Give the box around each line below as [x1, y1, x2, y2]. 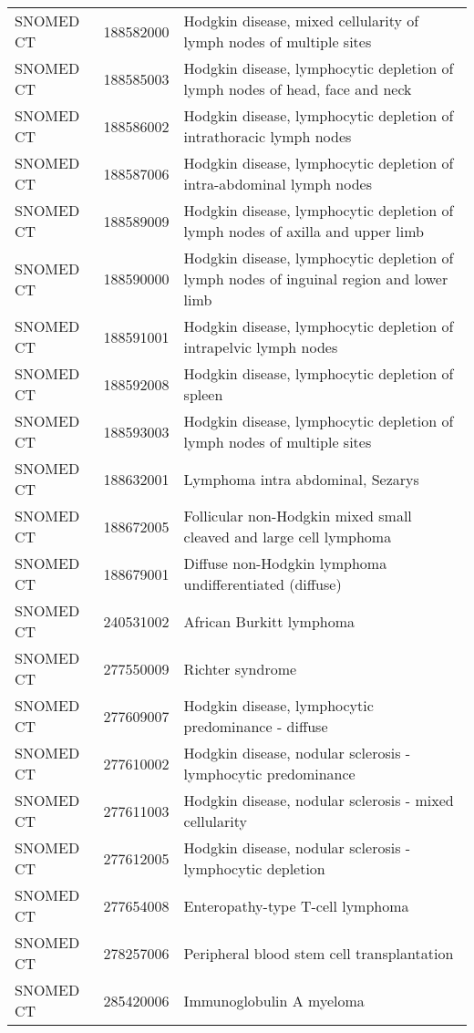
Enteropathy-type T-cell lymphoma [183, 894, 409, 916]
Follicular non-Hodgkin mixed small [183, 505, 412, 526]
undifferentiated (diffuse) [183, 573, 342, 594]
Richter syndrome [183, 657, 297, 679]
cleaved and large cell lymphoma [183, 526, 392, 547]
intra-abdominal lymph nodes [183, 173, 373, 194]
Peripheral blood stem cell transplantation [183, 942, 454, 964]
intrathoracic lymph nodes [183, 126, 352, 147]
